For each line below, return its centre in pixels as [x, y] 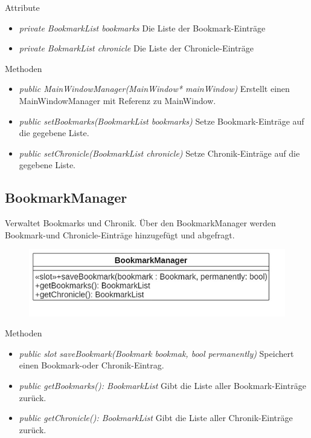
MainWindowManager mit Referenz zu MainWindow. [117, 100]
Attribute [22, 7]
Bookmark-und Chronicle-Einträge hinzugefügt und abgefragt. [120, 234]
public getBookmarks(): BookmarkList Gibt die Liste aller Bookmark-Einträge [162, 386]
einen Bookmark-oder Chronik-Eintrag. [91, 365]
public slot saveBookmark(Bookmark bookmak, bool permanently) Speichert [156, 353]
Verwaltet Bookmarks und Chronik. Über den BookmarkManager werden [140, 223]
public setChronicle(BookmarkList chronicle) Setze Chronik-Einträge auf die [159, 153]
